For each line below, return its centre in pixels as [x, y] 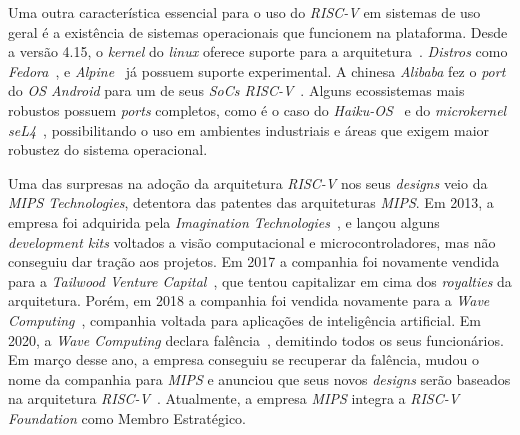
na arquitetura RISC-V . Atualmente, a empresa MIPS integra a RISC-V [234, 398]
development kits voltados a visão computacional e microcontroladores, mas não [252, 241]
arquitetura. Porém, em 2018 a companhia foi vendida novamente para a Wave [249, 300]
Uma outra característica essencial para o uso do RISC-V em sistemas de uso [244, 12]
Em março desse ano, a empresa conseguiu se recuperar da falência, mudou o [243, 359]
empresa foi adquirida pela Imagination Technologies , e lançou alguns [224, 221]
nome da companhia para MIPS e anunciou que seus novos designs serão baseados [259, 378]
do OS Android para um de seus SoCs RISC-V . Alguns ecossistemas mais [236, 90]
